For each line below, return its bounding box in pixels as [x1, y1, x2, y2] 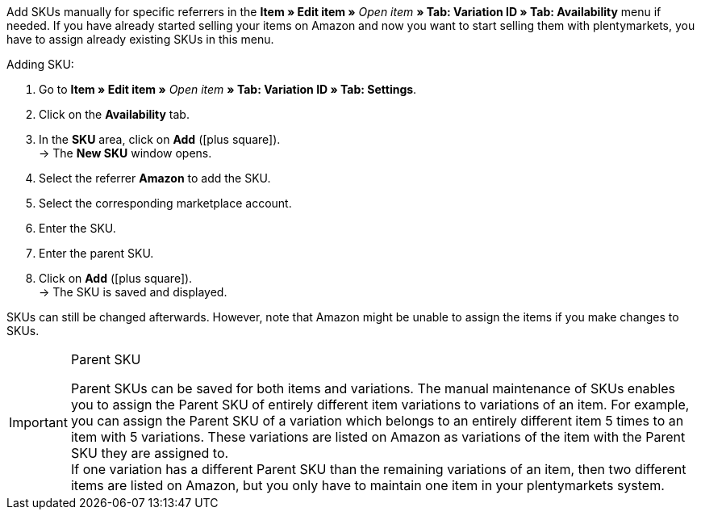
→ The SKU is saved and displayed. [39, 285, 227, 299]
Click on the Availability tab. [39, 107, 190, 121]
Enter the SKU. [39, 221, 116, 235]
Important [9, 414, 68, 430]
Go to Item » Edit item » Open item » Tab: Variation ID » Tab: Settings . [39, 82, 417, 96]
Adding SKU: [6, 57, 74, 71]
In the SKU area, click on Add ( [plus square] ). [39, 132, 281, 146]
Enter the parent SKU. [39, 246, 154, 260]
